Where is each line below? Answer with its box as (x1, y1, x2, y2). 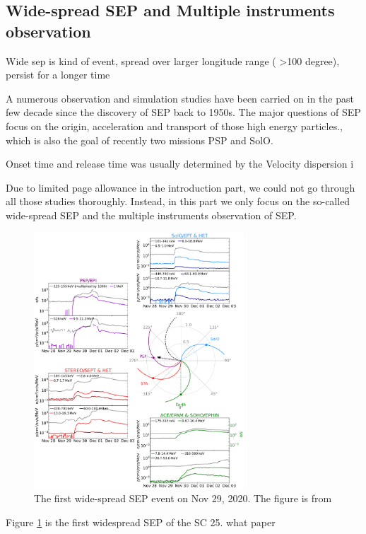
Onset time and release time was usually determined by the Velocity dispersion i (6, 156, 354, 171)
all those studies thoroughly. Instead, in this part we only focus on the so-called (6, 194, 350, 209)
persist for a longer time (6, 67, 110, 82)
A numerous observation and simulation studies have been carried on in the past (6, 91, 354, 105)
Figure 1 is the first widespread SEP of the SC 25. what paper (6, 514, 276, 529)
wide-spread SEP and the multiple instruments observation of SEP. (6, 207, 297, 222)
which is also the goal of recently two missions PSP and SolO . (6, 132, 273, 147)
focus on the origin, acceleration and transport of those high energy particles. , (6, 118, 343, 133)
